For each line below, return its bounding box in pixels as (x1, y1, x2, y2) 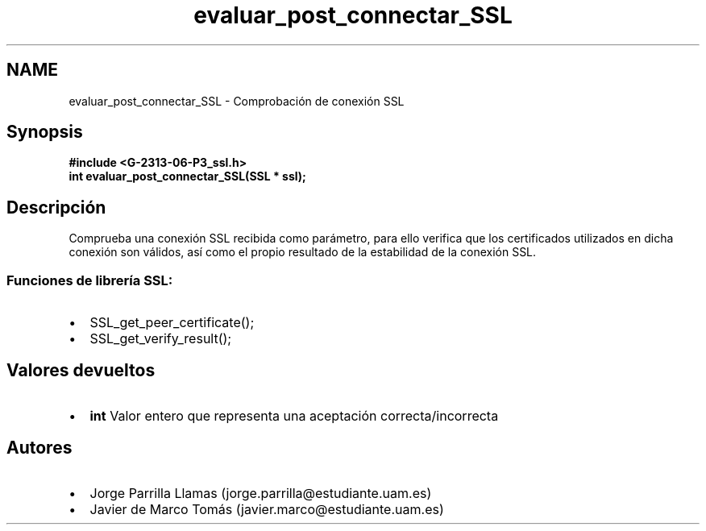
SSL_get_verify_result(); (89, 330, 232, 347)
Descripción (6, 197, 106, 218)
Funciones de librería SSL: (6, 272, 173, 288)
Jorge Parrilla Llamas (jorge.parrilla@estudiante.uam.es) (89, 484, 432, 501)
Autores (6, 438, 73, 458)
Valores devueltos (6, 360, 156, 381)
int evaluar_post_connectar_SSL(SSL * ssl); (69, 169, 306, 184)
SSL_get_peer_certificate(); (89, 314, 255, 331)
